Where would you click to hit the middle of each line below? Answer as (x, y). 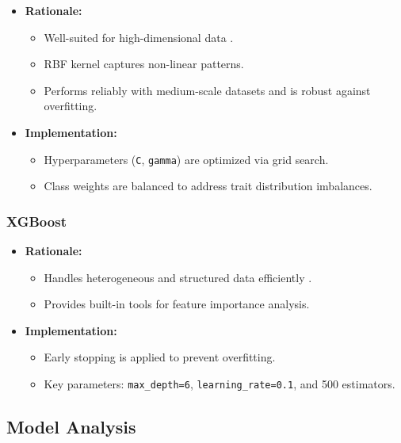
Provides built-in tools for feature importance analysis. (177, 304)
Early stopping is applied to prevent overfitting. (160, 357)
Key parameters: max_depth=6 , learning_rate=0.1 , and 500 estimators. (220, 384)
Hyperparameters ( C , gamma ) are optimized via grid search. (186, 159)
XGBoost (36, 221)
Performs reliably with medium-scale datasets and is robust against (207, 90)
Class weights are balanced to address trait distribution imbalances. (208, 186)
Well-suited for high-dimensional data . (139, 37)
